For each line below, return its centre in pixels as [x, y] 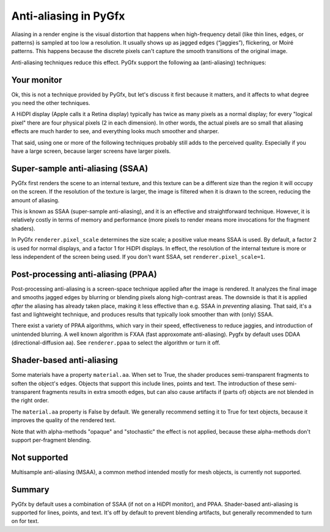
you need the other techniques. [51, 103]
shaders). [24, 228]
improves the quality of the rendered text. [64, 420]
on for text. [25, 521]
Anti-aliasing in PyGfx [68, 16]
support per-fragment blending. [51, 440]
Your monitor [37, 80]
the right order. [30, 401]
